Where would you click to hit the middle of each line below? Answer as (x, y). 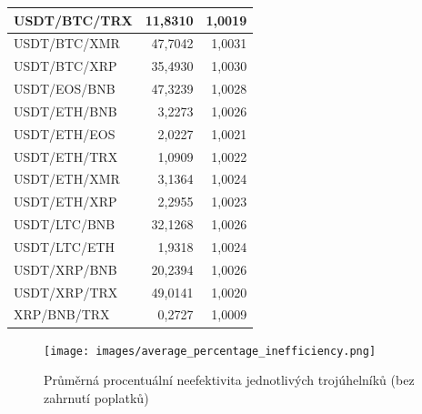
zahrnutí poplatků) (96, 397)
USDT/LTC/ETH (65, 246)
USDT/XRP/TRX (66, 292)
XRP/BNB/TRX (62, 314)
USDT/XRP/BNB (65, 269)
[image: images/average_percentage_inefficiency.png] (210, 351)
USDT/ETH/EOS (65, 133)
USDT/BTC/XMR (67, 43)
